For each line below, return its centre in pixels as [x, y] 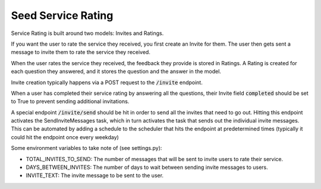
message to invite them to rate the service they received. [81, 52]
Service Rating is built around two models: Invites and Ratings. [87, 33]
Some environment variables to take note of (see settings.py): [86, 148]
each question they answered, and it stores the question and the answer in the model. [116, 72]
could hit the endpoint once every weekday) [65, 137]
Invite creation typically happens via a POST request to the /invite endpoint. [107, 82]
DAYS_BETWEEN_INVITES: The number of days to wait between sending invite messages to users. [147, 167]
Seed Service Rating [62, 15]
